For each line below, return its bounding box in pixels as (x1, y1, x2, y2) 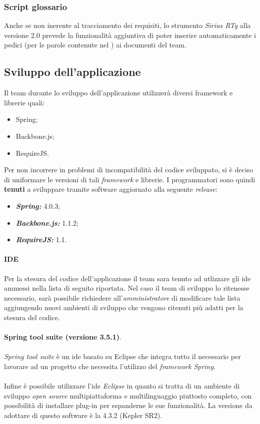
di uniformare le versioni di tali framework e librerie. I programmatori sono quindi (4, 174, 255, 184)
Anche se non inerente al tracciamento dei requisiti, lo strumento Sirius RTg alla (4, 20, 251, 30)
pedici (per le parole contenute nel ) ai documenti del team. (4, 39, 186, 50)
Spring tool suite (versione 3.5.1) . (4, 332, 121, 342)
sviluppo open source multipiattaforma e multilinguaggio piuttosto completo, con (4, 390, 252, 401)
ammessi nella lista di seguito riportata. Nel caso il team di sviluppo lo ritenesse (4, 283, 249, 293)
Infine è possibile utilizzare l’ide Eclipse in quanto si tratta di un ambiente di (4, 381, 240, 391)
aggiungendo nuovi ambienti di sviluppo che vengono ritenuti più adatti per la (4, 302, 243, 313)
